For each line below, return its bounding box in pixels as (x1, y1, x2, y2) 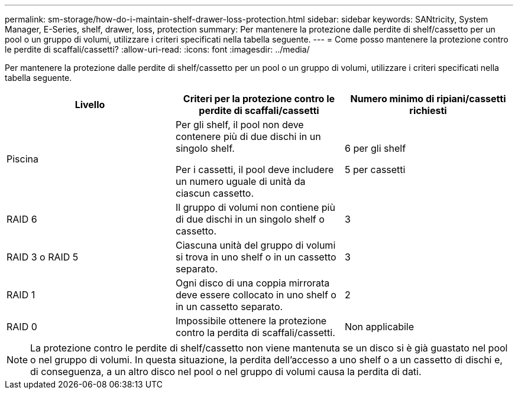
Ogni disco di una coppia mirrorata (175, 277, 330, 289)
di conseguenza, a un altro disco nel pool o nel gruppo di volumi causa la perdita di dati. (30, 366, 422, 377)
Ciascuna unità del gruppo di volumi (175, 239, 336, 251)
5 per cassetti (344, 164, 406, 175)
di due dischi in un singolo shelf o (175, 213, 325, 225)
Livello (75, 99, 105, 110)
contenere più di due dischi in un (175, 131, 321, 142)
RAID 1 (7, 289, 35, 301)
